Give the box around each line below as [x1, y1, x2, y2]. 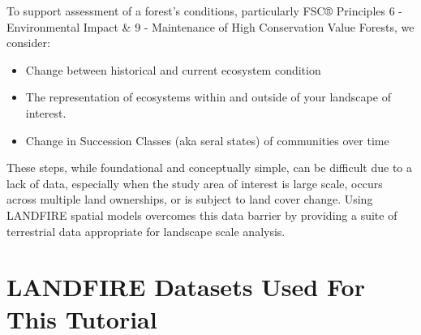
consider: [6, 34, 50, 51]
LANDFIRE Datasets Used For [6, 270, 365, 303]
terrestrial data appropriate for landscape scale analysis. [6, 222, 286, 239]
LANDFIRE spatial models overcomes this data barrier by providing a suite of [6, 206, 397, 223]
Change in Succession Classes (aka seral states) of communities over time [25, 131, 389, 148]
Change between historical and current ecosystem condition [25, 61, 321, 78]
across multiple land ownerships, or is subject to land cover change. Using [6, 191, 373, 208]
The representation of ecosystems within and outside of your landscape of [25, 88, 391, 105]
